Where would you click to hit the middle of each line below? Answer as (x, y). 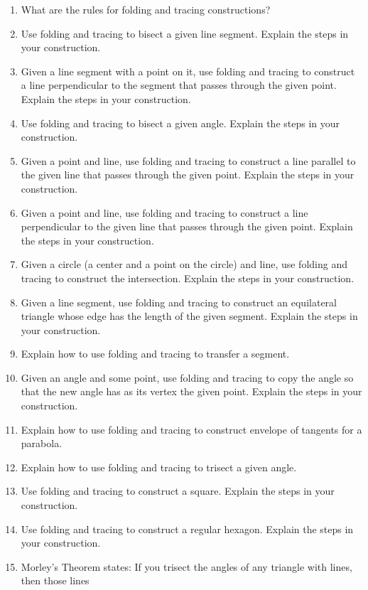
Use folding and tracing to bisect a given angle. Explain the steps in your (180, 123)
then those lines (55, 580)
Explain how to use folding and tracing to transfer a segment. (155, 354)
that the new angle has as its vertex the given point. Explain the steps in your (191, 391)
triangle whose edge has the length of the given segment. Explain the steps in (189, 316)
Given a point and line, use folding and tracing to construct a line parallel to (188, 160)
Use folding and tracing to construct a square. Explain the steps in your (178, 491)
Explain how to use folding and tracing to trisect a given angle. (159, 467)
